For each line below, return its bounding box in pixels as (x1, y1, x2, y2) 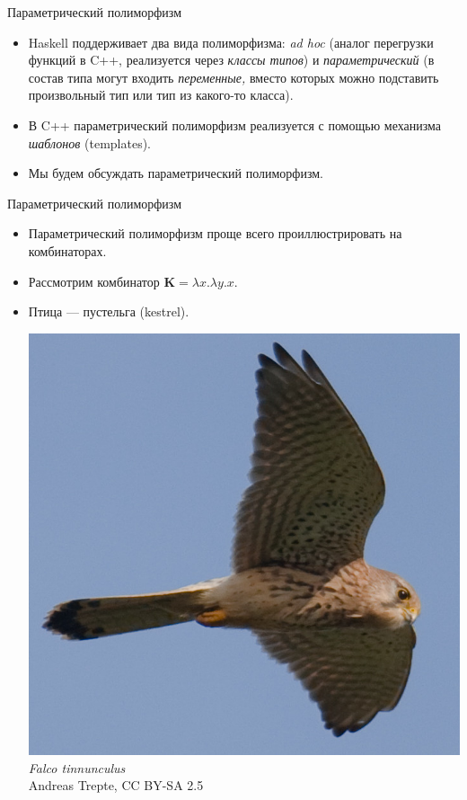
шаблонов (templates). (28, 133, 151, 152)
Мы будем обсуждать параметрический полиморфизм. (28, 164, 323, 182)
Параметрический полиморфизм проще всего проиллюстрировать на (28, 224, 402, 243)
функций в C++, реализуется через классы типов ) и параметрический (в (28, 50, 435, 69)
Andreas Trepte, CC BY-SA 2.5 (28, 776, 204, 795)
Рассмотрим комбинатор (28, 271, 160, 290)
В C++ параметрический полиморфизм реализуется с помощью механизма (28, 115, 441, 134)
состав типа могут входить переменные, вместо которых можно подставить (28, 67, 439, 86)
